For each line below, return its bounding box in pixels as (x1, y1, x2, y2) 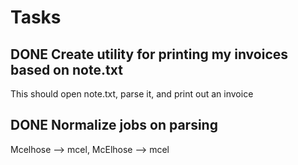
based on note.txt (10, 61, 123, 78)
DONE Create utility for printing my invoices (10, 46, 289, 63)
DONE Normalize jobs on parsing (10, 117, 218, 134)
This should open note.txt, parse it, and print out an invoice (10, 88, 254, 100)
